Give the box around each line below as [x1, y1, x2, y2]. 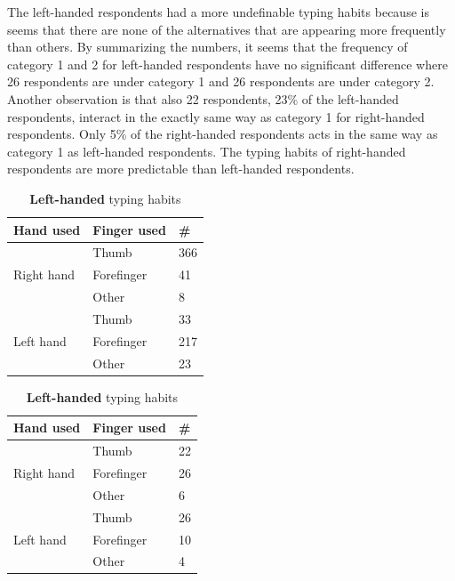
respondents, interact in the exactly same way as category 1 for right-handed [7, 107, 425, 125]
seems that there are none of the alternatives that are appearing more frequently [7, 20, 446, 38]
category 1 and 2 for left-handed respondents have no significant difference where [7, 54, 448, 73]
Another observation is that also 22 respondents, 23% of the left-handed [7, 89, 399, 108]
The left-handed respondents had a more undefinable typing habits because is [7, 3, 429, 20]
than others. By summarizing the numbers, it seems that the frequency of [7, 37, 408, 56]
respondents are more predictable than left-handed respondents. [7, 159, 355, 178]
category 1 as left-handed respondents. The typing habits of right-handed [7, 141, 406, 160]
